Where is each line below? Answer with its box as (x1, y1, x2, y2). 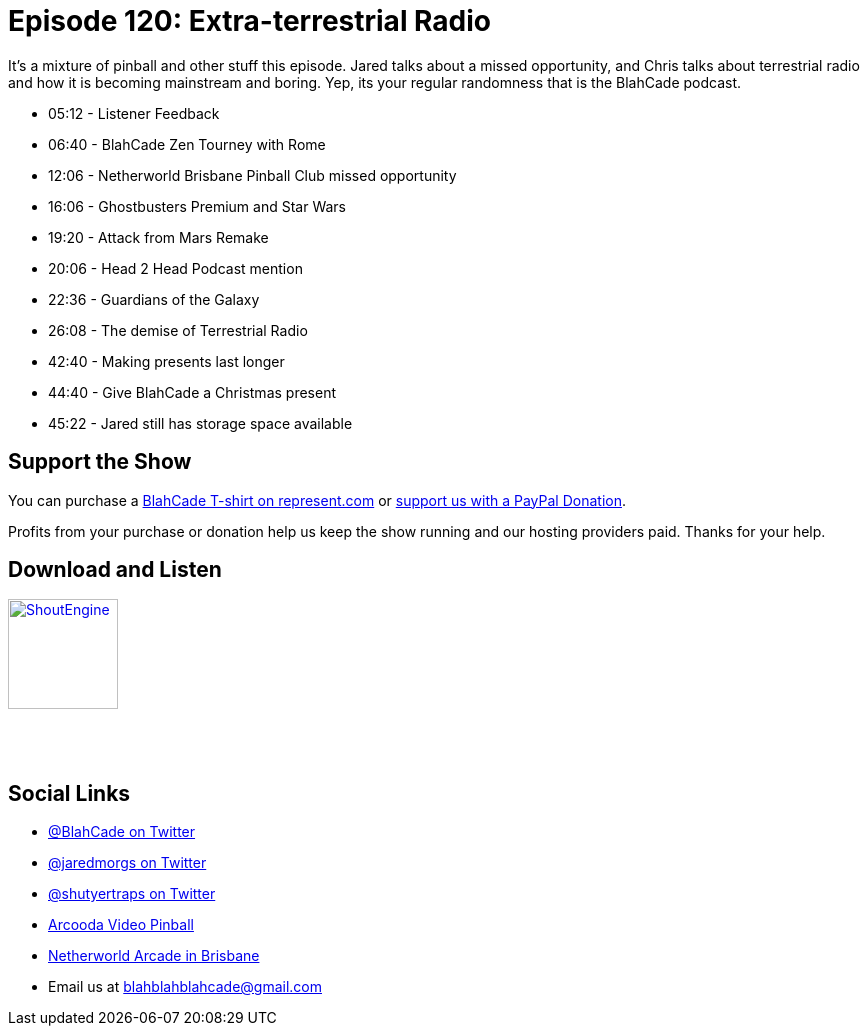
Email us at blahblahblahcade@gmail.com (48, 978, 322, 996)
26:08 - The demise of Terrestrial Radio (48, 321, 308, 339)
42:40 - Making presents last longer (48, 352, 285, 370)
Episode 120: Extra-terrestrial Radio (8, 4, 492, 38)
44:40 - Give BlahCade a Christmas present (48, 383, 336, 401)
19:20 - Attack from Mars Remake (48, 228, 269, 246)
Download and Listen (8, 557, 222, 583)
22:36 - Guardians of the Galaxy (48, 290, 260, 308)
